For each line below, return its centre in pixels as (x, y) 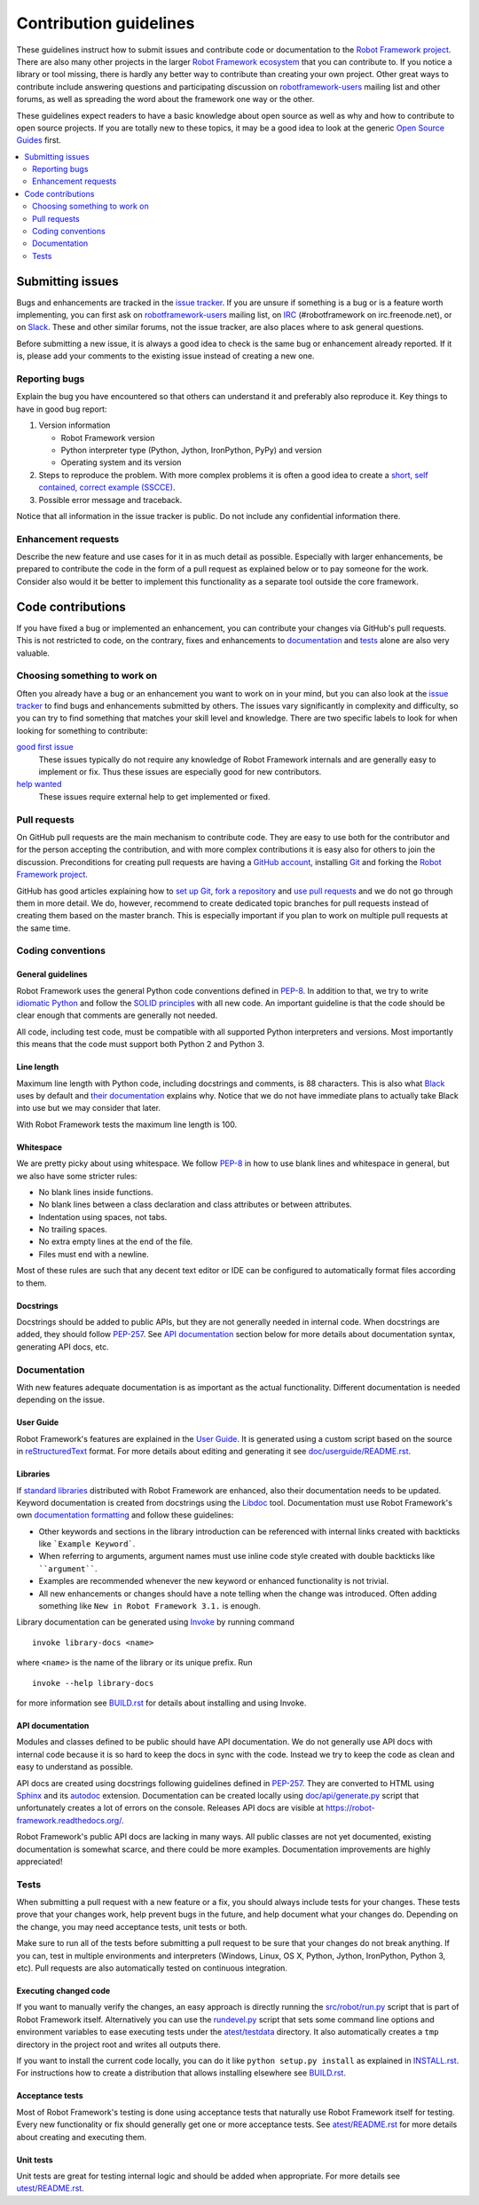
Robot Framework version (108, 437)
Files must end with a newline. (94, 1254)
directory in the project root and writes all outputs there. (118, 2044)
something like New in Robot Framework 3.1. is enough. (149, 1606)
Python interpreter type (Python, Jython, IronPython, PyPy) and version (192, 450)
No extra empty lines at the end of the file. (116, 1241)
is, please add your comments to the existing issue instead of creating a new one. (165, 356)
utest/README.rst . (50, 2188)
